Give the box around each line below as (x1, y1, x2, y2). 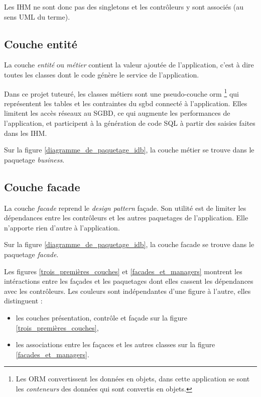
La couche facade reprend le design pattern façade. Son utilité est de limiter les (4, 202, 246, 213)
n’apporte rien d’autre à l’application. (4, 222, 120, 232)
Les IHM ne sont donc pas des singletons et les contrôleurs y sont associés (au (4, 2, 244, 12)
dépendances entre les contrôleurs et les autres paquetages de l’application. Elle (4, 212, 248, 223)
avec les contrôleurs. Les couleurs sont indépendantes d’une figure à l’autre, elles (4, 285, 251, 296)
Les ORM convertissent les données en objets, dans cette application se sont (16, 373, 250, 384)
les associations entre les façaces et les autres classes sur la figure (16, 339, 215, 350)
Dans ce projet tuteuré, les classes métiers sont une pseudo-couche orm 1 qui (4, 87, 239, 99)
